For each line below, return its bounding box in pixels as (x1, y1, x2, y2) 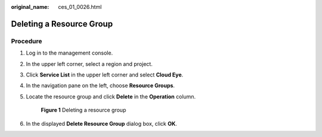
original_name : (11, 4, 49, 10)
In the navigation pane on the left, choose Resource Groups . (26, 82, 175, 89)
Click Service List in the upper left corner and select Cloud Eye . (26, 71, 184, 78)
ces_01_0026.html (58, 4, 102, 10)
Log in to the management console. (26, 49, 113, 56)
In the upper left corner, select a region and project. (26, 60, 153, 68)
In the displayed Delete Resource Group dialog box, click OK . (26, 120, 177, 127)
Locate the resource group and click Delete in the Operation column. (26, 93, 196, 100)
